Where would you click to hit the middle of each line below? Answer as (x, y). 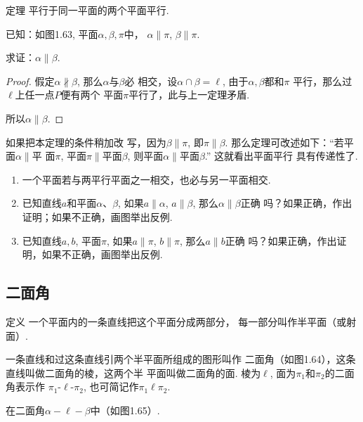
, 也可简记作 (111, 386)
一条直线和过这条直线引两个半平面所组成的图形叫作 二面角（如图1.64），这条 (181, 359)
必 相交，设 (151, 81)
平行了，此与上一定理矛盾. (189, 95)
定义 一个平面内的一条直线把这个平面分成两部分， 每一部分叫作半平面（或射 (181, 321)
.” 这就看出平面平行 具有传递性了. (281, 156)
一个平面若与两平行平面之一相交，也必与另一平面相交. (146, 179)
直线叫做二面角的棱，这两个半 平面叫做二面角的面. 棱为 (133, 372)
